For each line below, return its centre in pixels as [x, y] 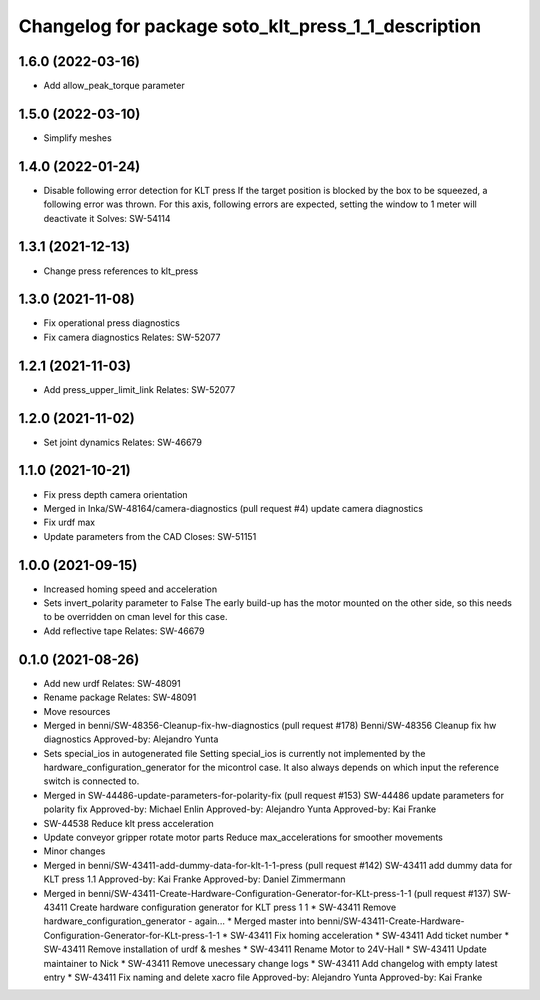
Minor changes [74, 851]
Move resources [77, 711]
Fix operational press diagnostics [111, 323]
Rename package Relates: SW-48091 [120, 697]
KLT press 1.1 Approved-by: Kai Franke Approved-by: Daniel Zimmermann [194, 879]
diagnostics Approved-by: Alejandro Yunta [131, 739]
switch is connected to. [91, 781]
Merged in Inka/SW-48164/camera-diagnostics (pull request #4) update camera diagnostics [233, 508]
